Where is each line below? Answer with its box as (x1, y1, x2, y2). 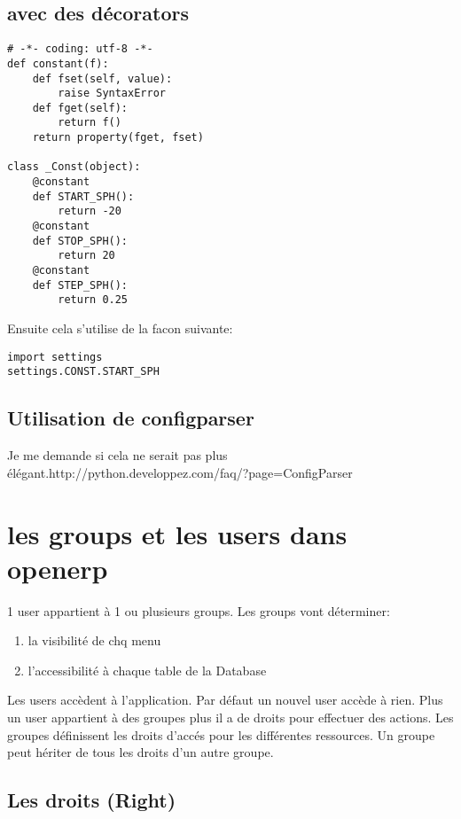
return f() (58, 116, 121, 129)
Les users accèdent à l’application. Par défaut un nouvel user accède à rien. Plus (7, 690, 443, 709)
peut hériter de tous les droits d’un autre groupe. (7, 743, 274, 761)
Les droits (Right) (7, 786, 176, 814)
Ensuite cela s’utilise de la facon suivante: (7, 319, 233, 338)
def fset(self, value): (32, 72, 173, 85)
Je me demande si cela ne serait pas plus (7, 446, 228, 464)
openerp (7, 550, 108, 586)
